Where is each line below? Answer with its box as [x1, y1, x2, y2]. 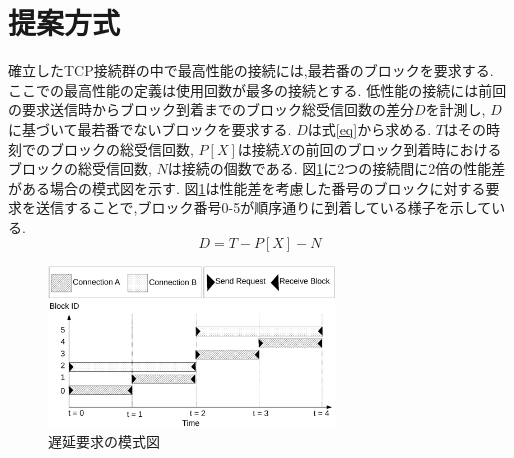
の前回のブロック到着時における [291, 138, 502, 159]
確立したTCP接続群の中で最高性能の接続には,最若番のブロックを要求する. [8, 60, 494, 81]
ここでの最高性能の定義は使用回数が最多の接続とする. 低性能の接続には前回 [8, 79, 507, 100]
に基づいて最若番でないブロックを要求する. [8, 118, 292, 139]
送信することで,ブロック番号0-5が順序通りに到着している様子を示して [35, 197, 492, 218]
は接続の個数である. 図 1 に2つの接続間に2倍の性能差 [167, 158, 506, 179]
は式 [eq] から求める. [307, 118, 432, 139]
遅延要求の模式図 [48, 431, 160, 452]
